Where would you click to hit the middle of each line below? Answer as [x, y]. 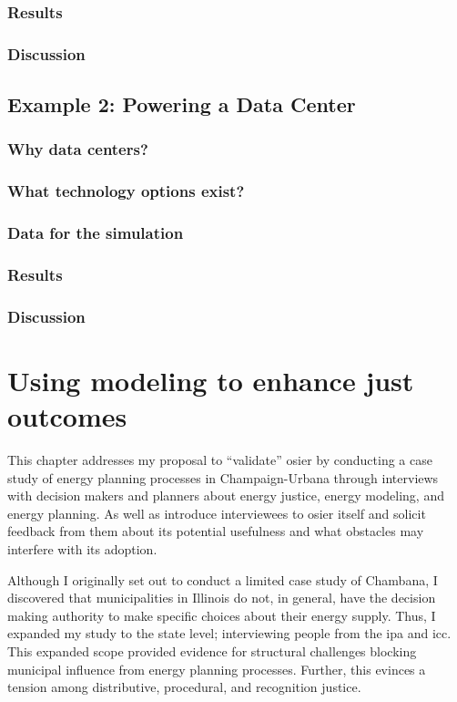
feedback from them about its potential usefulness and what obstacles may [216, 531]
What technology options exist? [126, 191]
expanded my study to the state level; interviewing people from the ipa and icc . [229, 633]
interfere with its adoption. [82, 548]
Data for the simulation [96, 233]
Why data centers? [78, 149]
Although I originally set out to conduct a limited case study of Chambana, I [223, 579]
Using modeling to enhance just [211, 380]
